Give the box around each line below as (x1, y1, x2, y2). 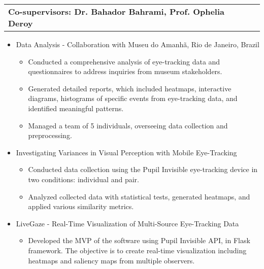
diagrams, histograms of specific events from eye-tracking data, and (28, 93, 238, 104)
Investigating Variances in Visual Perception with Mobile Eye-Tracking (16, 147, 237, 157)
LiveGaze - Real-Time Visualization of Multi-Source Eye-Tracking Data (16, 218, 239, 228)
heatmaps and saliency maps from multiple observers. (28, 255, 195, 265)
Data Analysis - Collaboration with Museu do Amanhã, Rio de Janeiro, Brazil (16, 39, 259, 49)
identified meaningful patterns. (28, 103, 124, 113)
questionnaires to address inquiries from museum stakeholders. (28, 66, 222, 77)
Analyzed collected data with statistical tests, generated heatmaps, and (28, 191, 250, 201)
